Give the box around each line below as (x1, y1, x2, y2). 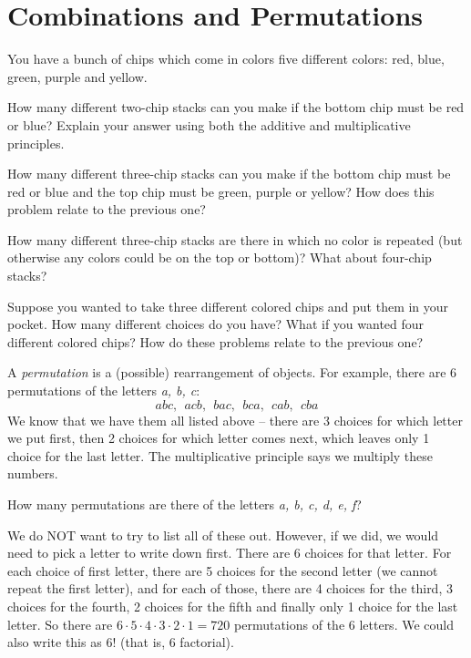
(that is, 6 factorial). (119, 632, 234, 652)
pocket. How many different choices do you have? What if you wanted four (7, 314, 425, 334)
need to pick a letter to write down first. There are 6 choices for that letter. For (7, 543, 452, 562)
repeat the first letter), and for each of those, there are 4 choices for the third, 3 (7, 579, 453, 598)
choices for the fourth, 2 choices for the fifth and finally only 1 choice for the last (7, 596, 458, 615)
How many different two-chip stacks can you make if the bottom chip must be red (7, 98, 465, 117)
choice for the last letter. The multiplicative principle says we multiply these (7, 446, 434, 465)
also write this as (7, 632, 102, 652)
